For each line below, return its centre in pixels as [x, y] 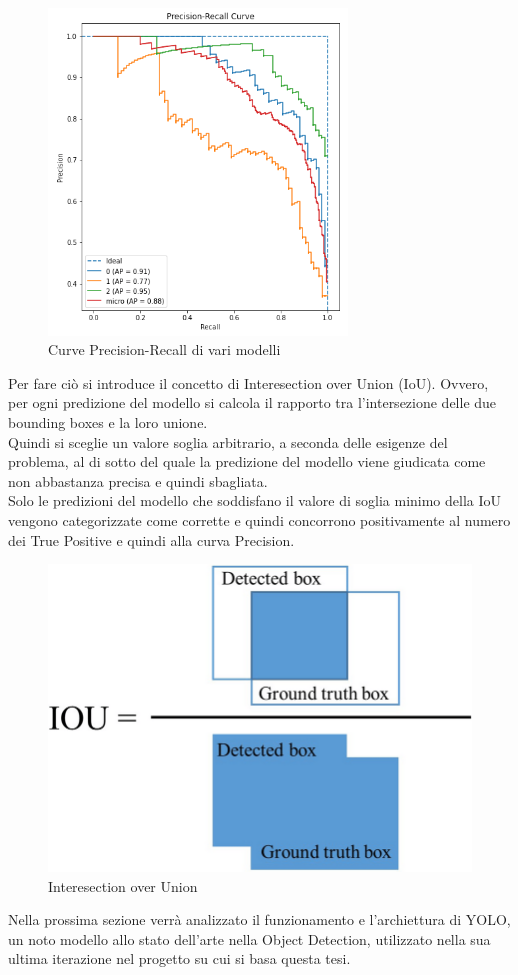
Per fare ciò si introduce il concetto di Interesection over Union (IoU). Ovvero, [248, 382]
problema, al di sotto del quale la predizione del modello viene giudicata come [247, 461]
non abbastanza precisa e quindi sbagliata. [138, 480]
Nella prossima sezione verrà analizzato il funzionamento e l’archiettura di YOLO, [259, 919]
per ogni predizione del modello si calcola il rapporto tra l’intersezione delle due [252, 402]
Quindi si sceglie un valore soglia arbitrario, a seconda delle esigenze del [228, 441]
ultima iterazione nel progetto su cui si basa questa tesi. [179, 958]
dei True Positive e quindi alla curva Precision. [151, 539]
